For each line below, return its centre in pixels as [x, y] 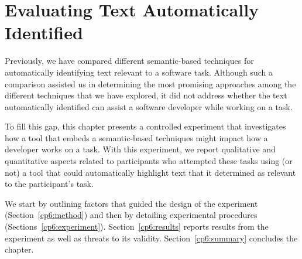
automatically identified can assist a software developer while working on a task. [149, 106]
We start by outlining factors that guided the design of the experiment [131, 203]
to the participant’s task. [49, 184]
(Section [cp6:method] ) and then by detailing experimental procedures [131, 215]
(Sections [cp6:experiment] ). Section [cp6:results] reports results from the [137, 226]
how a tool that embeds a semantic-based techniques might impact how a [136, 137]
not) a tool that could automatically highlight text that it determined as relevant [150, 172]
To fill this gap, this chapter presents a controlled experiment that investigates [145, 126]
